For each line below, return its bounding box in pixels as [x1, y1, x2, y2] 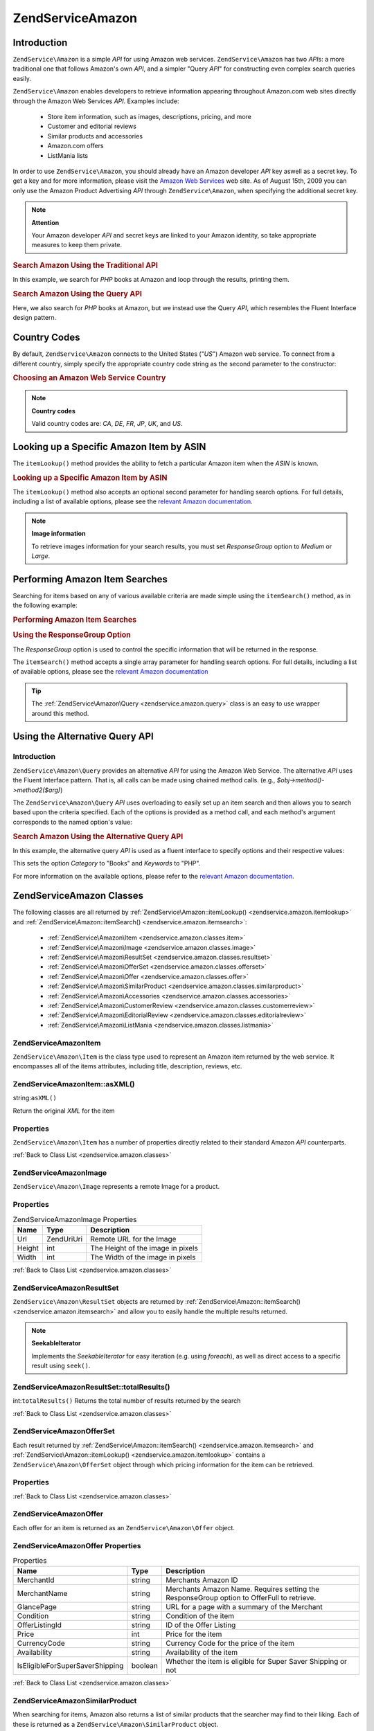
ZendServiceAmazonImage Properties [12, 1214, 137, 1224]
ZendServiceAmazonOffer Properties [12, 1541, 141, 1550]
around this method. [31, 709, 89, 717]
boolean [131, 1661, 159, 1671]
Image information [31, 530, 86, 538]
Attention [31, 218, 60, 226]
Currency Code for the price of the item [165, 1638, 294, 1648]
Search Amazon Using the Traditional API [12, 260, 159, 270]
